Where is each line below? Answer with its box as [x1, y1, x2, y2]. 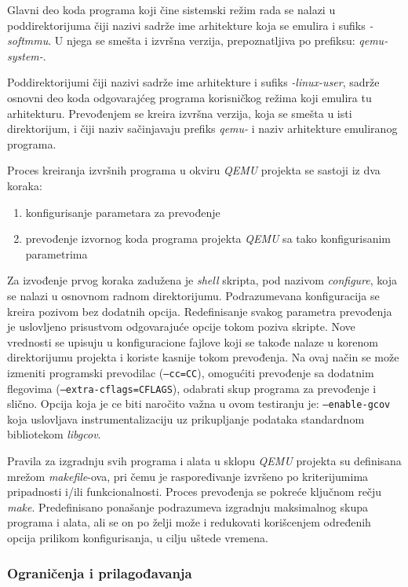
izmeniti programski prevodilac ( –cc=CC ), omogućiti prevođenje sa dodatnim [7, 364, 374, 380]
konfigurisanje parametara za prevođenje [25, 204, 220, 220]
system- [7, 47, 43, 64]
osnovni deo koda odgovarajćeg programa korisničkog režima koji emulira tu [7, 89, 372, 105]
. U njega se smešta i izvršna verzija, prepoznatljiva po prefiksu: [48, 32, 355, 49]
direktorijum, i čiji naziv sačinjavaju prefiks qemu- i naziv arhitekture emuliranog [7, 120, 398, 137]
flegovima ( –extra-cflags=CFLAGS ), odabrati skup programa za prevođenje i [7, 380, 377, 396]
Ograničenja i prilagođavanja [7, 563, 192, 582]
